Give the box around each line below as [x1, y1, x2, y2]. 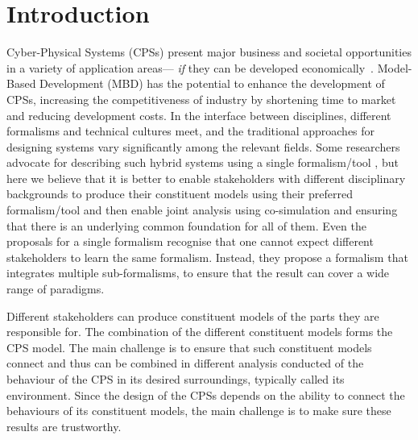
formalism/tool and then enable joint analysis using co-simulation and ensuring [6, 201, 398, 218]
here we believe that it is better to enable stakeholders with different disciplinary [6, 169, 406, 186]
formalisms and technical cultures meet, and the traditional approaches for [6, 122, 375, 139]
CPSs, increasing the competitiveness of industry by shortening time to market [6, 90, 396, 107]
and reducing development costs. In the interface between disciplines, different [6, 106, 391, 123]
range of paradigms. [6, 280, 105, 297]
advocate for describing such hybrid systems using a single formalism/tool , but [6, 154, 399, 171]
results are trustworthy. [6, 417, 122, 434]
